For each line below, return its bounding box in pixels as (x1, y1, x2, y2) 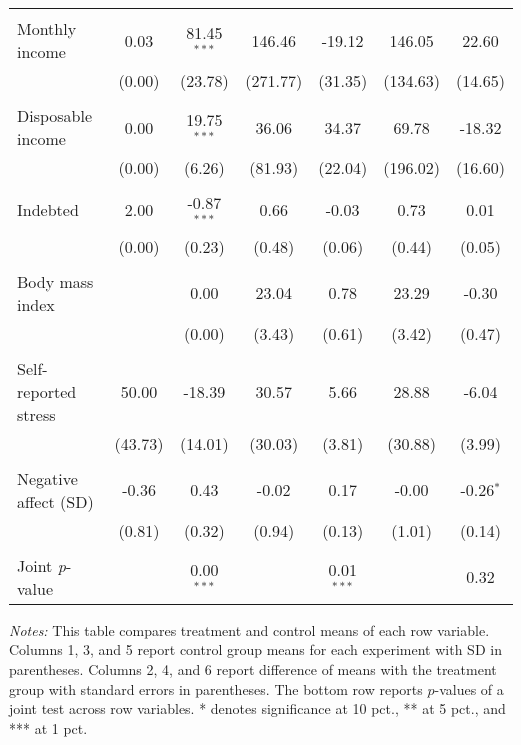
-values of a (434, 678, 504, 699)
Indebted (17, 198, 79, 222)
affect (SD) (17, 489, 94, 513)
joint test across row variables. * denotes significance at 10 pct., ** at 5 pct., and (9, 698, 506, 719)
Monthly (17, 17, 77, 40)
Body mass (17, 269, 94, 293)
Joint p (17, 553, 66, 577)
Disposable (17, 104, 93, 127)
